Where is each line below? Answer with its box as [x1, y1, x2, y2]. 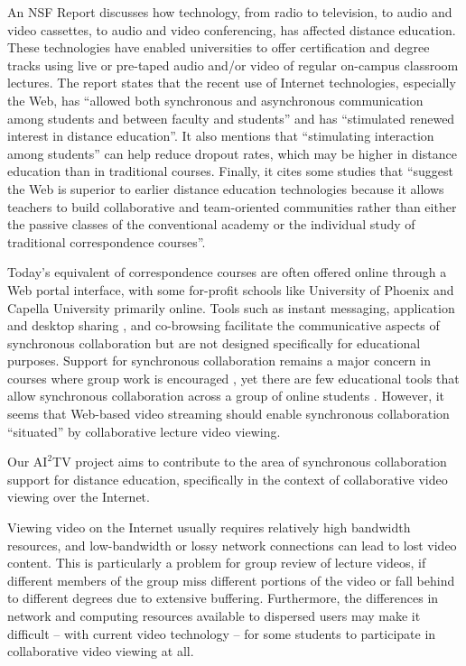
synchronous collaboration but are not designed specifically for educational [7, 333, 421, 352]
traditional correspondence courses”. [7, 232, 206, 251]
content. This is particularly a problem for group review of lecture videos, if [7, 553, 426, 572]
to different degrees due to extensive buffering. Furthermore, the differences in [7, 588, 439, 607]
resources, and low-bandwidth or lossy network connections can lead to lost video [7, 535, 457, 554]
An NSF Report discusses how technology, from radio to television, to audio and [7, 3, 452, 21]
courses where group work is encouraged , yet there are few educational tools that [7, 368, 460, 387]
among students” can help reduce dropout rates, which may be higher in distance [7, 143, 457, 162]
